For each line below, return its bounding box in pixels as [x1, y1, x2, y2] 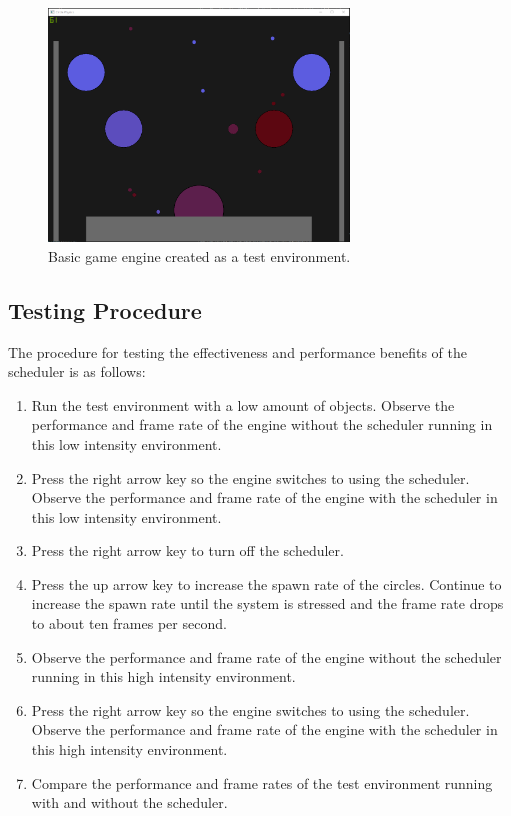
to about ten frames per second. [31, 613, 227, 634]
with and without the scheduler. [31, 792, 228, 813]
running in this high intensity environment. [31, 666, 296, 687]
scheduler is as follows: [8, 361, 146, 382]
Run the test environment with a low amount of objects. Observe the [31, 394, 455, 415]
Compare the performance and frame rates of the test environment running [31, 772, 493, 793]
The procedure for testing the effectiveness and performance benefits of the [8, 341, 467, 362]
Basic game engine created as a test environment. [48, 245, 351, 266]
